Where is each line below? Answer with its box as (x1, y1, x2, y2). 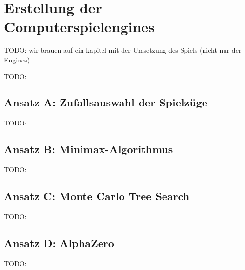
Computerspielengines (4, 17, 155, 37)
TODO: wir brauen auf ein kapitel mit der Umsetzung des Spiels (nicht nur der (4, 45, 242, 55)
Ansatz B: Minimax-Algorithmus (4, 142, 173, 157)
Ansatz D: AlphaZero (4, 235, 114, 250)
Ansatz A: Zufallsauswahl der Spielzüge (4, 95, 207, 110)
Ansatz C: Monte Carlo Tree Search (4, 188, 190, 204)
